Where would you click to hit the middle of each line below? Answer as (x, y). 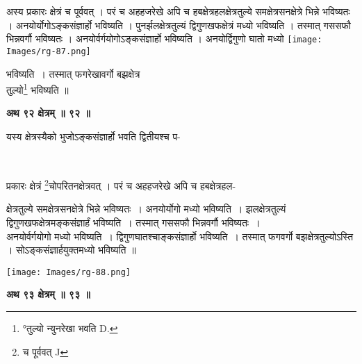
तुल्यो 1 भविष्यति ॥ (38, 89)
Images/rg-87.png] (49, 51)
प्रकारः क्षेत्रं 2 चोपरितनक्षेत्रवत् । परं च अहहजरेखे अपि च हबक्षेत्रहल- (121, 184)
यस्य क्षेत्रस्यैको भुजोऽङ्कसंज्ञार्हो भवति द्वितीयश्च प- (93, 136)
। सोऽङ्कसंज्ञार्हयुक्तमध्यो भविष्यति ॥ (71, 250)
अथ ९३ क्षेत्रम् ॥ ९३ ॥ (48, 294)
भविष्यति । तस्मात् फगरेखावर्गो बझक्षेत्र (73, 73)
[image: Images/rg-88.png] (68, 272)
